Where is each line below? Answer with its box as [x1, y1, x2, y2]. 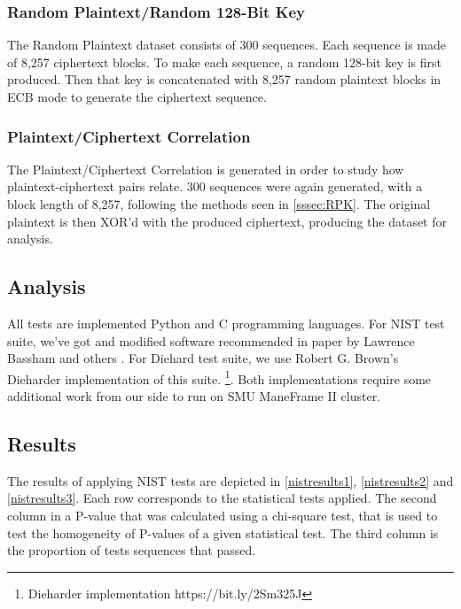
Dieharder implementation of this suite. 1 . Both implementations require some [7, 366, 432, 388]
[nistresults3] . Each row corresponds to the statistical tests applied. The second [7, 489, 437, 507]
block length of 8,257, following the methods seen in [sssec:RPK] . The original [7, 195, 431, 212]
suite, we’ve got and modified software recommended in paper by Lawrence [7, 331, 415, 350]
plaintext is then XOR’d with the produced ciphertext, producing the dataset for [7, 212, 448, 230]
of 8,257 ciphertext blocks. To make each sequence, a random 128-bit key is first [7, 52, 441, 71]
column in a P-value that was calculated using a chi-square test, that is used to [7, 506, 438, 524]
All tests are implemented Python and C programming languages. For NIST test [7, 313, 445, 332]
